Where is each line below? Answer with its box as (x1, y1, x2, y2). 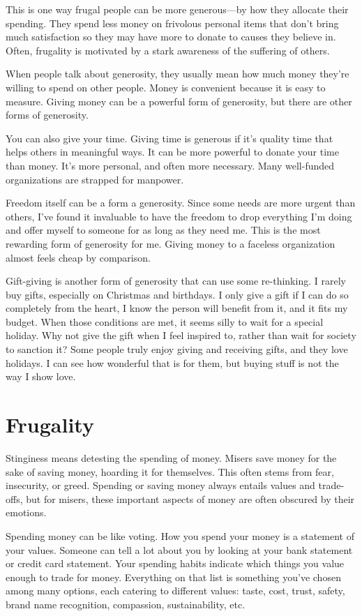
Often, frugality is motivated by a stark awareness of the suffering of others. (6, 43, 330, 57)
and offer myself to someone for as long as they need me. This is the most (6, 223, 321, 237)
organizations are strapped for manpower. (6, 172, 184, 186)
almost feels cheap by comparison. (6, 250, 151, 264)
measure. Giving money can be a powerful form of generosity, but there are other (6, 93, 352, 108)
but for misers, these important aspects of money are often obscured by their (26, 491, 355, 506)
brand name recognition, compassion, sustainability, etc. (6, 596, 246, 611)
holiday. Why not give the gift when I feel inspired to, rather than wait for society (6, 328, 356, 343)
